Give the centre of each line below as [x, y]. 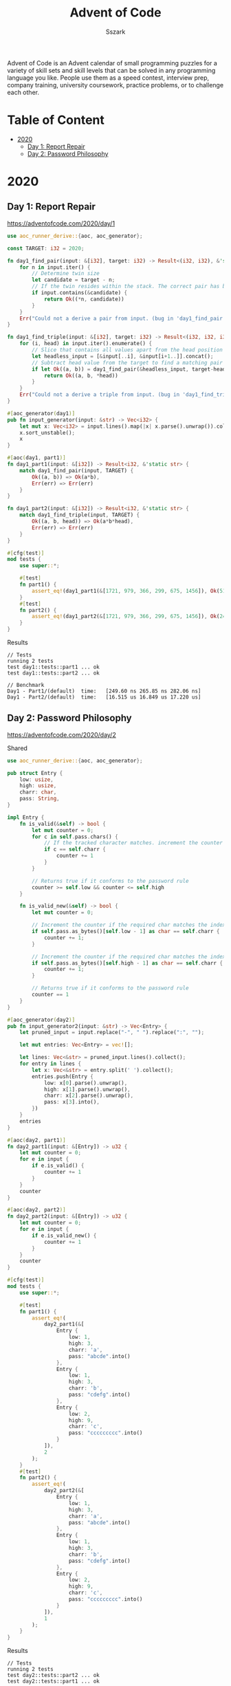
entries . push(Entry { [63, 1076]
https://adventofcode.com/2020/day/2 [62, 734]
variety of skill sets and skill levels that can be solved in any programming [111, 70]
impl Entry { [26, 817]
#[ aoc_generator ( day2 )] [41, 1020]
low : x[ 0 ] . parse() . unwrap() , [86, 1083]
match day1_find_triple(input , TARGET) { [79, 515]
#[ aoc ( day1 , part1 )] [37, 458]
